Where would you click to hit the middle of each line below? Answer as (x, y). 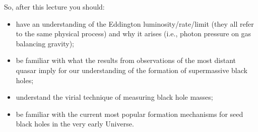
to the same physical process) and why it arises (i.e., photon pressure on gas (134, 34)
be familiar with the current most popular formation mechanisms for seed (130, 114)
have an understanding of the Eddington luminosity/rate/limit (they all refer (135, 23)
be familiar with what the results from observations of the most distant (126, 60)
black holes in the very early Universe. (75, 124)
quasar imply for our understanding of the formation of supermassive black (132, 70)
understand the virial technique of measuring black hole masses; (114, 97)
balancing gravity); (45, 43)
